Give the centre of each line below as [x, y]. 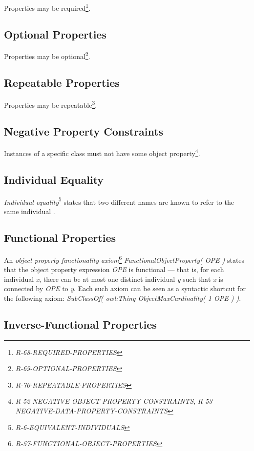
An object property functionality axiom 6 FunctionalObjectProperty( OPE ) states [124, 259]
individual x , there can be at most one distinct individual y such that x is [114, 279]
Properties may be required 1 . [47, 7]
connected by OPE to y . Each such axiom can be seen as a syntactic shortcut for [125, 288]
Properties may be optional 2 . [47, 56]
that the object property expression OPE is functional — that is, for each [114, 269]
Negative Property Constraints [84, 131]
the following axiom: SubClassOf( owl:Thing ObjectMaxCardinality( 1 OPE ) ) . [123, 298]
